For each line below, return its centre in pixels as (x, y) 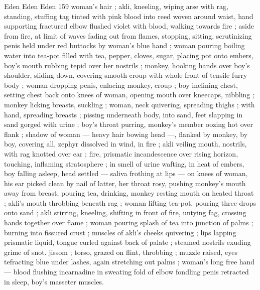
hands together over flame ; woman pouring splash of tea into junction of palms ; (129, 223)
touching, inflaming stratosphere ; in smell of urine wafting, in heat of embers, (124, 163)
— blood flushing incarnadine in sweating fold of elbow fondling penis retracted (126, 272)
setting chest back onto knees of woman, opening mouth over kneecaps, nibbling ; (129, 95)
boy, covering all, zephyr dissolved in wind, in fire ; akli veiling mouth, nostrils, (125, 144)
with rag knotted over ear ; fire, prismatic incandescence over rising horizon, (121, 153)
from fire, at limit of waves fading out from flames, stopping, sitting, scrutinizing (128, 35)
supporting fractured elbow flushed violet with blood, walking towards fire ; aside (129, 26)
